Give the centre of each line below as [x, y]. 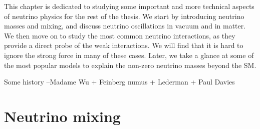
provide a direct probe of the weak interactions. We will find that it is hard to [124, 45]
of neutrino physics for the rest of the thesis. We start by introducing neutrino [124, 16]
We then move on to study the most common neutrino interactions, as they [120, 35]
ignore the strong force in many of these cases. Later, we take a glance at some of [129, 55]
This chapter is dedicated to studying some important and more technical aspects [129, 6]
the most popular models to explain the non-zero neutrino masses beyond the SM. [130, 65]
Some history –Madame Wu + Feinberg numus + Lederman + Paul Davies [119, 82]
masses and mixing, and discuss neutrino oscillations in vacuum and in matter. [125, 26]
